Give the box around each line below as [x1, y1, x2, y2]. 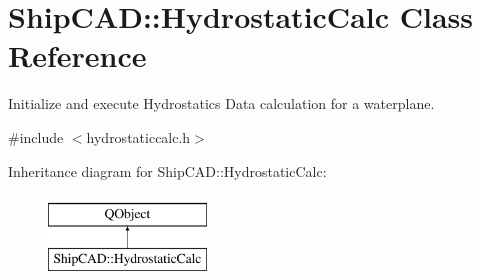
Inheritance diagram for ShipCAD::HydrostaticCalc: [8, 160, 327, 181]
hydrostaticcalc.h [86, 126, 191, 147]
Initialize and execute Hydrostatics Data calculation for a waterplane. [8, 93, 435, 114]
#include [8, 126, 64, 147]
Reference [8, 35, 147, 76]
